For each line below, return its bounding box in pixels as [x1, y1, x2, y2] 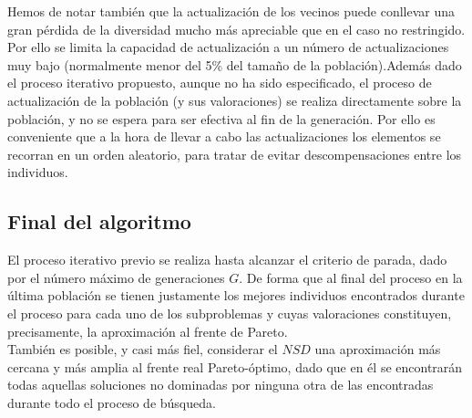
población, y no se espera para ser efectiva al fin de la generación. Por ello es [7, 109, 436, 128]
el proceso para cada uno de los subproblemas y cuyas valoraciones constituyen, [7, 303, 452, 322]
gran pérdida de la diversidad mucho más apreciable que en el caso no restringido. [7, 19, 466, 38]
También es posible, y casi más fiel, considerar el [7, 340, 278, 359]
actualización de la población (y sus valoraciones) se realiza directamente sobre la [7, 90, 462, 110]
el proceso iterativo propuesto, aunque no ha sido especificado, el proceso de [7, 73, 432, 92]
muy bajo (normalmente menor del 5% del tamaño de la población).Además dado [7, 55, 462, 74]
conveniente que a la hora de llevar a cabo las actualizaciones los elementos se [7, 127, 441, 146]
